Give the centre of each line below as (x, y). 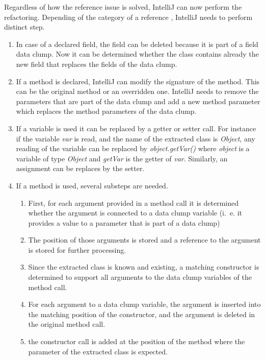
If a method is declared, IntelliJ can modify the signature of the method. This (138, 81)
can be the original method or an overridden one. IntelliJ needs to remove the (137, 91)
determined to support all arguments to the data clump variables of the (140, 277)
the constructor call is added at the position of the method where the (137, 341)
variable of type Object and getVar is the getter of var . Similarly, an (122, 158)
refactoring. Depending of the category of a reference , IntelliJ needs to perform (128, 17)
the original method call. (67, 324)
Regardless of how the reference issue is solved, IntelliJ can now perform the (123, 7)
